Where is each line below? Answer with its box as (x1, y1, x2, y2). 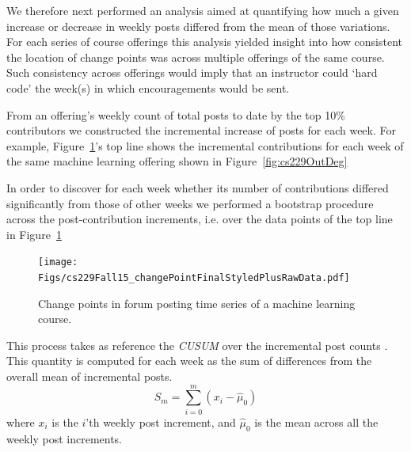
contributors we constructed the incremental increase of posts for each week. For (6, 122, 396, 139)
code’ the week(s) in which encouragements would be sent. (6, 79, 290, 96)
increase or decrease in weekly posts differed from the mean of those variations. (6, 17, 390, 34)
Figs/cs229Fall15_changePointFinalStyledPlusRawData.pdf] (38, 272, 350, 283)
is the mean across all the (254, 413, 379, 430)
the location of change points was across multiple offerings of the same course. (6, 48, 385, 65)
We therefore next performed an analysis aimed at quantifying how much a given (6, 2, 399, 18)
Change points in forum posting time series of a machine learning (38, 294, 356, 311)
